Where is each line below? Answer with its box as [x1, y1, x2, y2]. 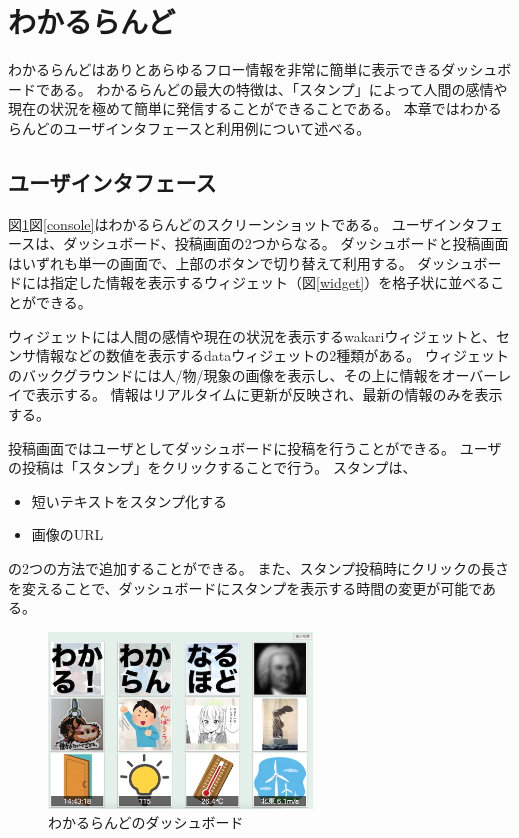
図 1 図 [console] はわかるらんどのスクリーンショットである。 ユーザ [8, 213, 434, 234]
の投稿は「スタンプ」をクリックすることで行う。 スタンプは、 [8, 457, 417, 478]
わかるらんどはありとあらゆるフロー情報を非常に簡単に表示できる [8, 59, 442, 80]
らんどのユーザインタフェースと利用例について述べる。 [8, 117, 371, 138]
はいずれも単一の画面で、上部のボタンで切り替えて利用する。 [8, 252, 413, 273]
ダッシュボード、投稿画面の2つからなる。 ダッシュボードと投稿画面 [63, 233, 509, 254]
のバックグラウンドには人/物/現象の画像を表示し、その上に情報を [8, 364, 442, 385]
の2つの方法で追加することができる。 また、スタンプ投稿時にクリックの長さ [8, 558, 509, 579]
